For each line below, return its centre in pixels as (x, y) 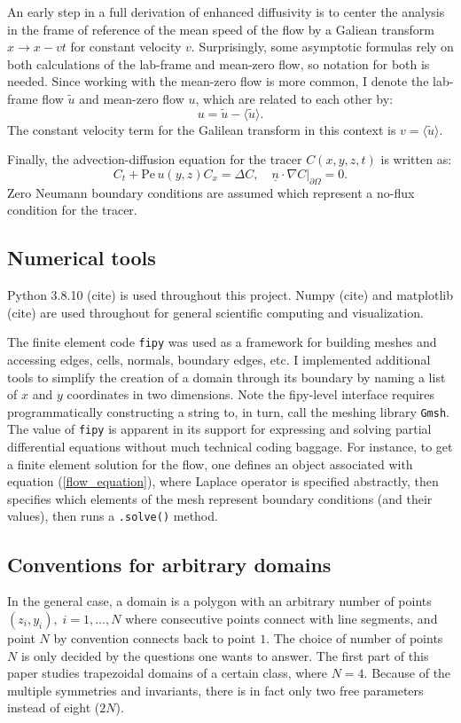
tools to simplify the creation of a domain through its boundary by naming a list (227, 377)
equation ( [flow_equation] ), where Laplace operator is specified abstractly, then (223, 481)
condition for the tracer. (72, 210)
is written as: (416, 159)
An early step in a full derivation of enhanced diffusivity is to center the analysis (226, 12)
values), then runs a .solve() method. (113, 516)
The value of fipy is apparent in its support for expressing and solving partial (219, 429)
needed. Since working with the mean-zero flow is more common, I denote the (218, 81)
